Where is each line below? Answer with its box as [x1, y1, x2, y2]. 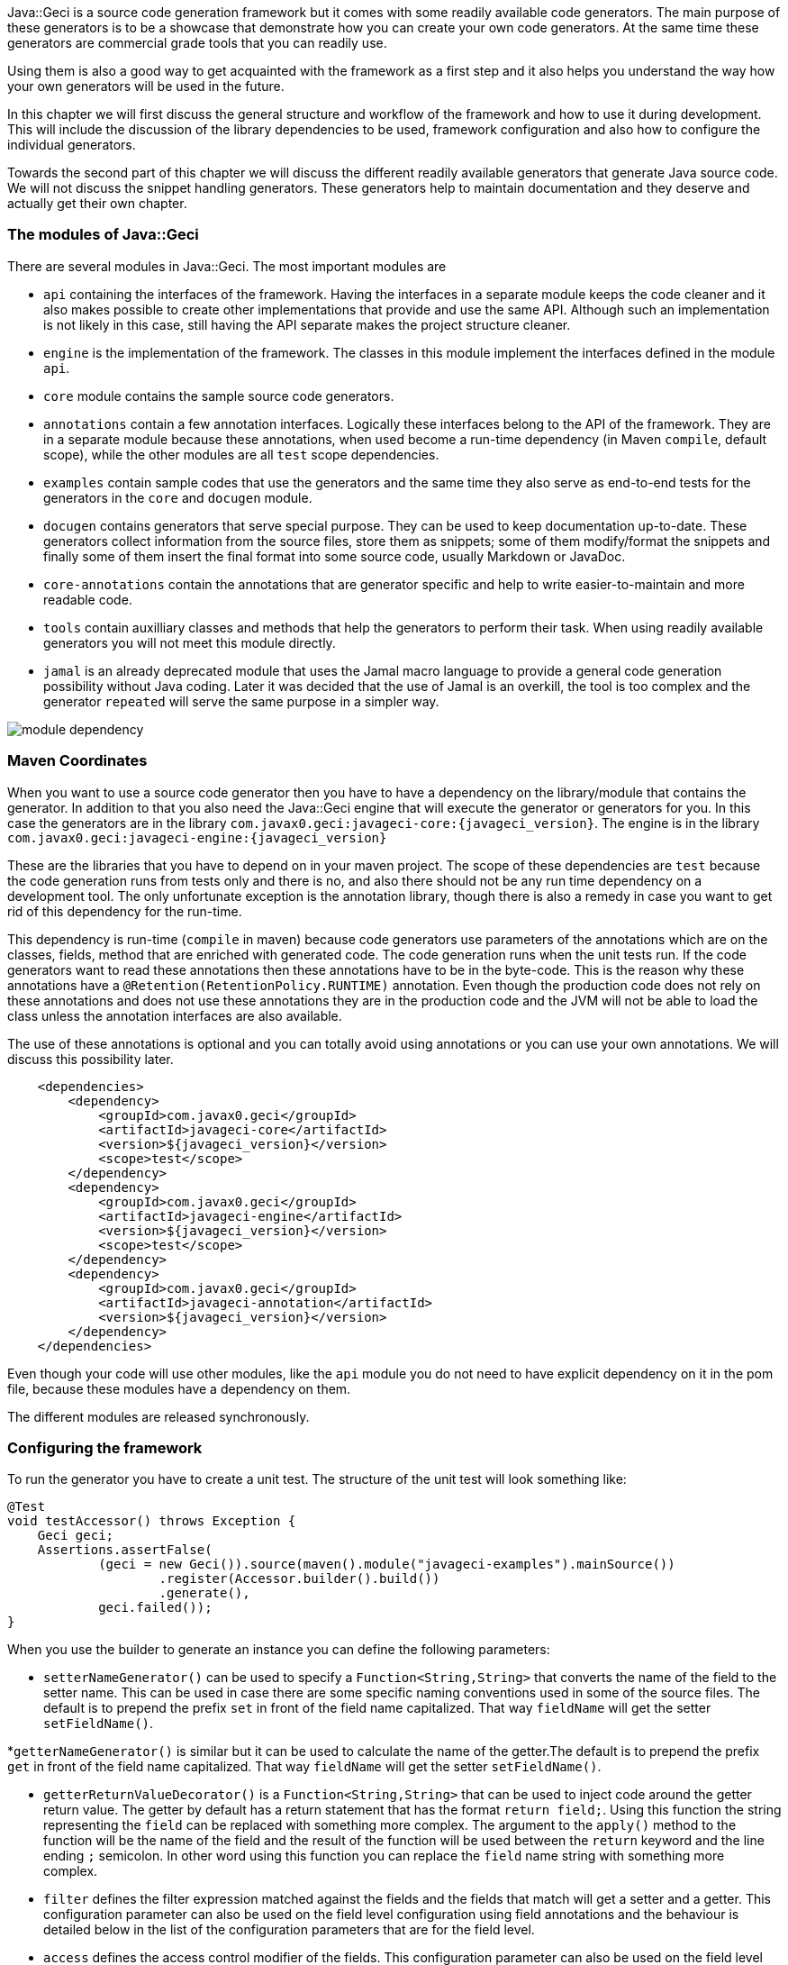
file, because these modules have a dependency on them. [7, 1380, 351, 1396]
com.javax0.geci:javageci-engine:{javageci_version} [7, 830, 387, 845]
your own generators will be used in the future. [7, 78, 285, 94]
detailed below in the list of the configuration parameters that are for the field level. [43, 1922, 535, 1938]
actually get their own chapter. [7, 196, 187, 211]
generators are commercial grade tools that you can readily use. [7, 35, 387, 50]
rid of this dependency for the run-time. [7, 903, 242, 919]
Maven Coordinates [7, 751, 148, 770]
